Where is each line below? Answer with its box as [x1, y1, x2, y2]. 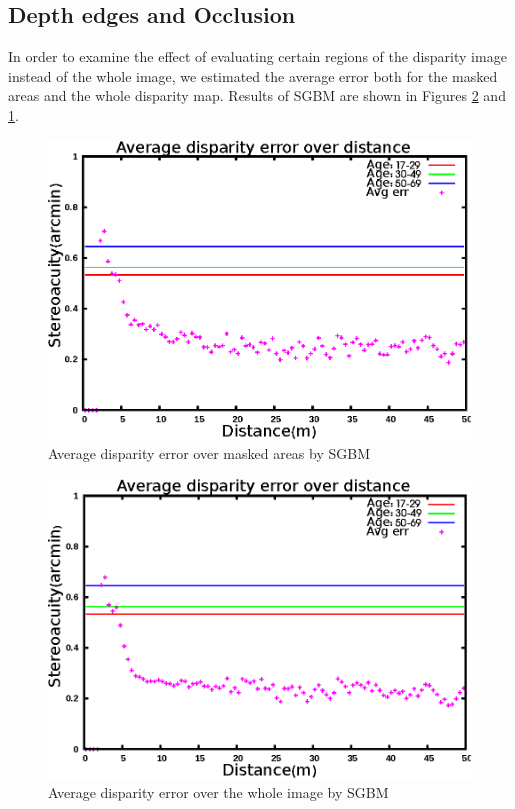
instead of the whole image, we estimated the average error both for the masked [8, 65, 498, 86]
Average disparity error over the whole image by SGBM [48, 782, 389, 803]
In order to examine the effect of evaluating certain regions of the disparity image [8, 46, 507, 67]
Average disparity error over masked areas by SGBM [48, 443, 370, 464]
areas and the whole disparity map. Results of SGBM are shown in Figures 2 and [8, 85, 506, 106]
